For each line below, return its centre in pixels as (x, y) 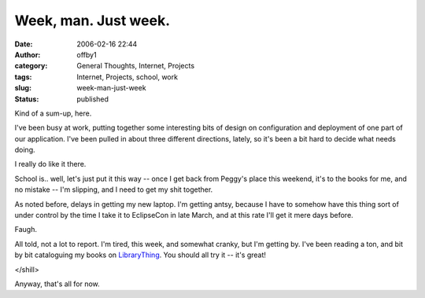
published (93, 99)
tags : (23, 77)
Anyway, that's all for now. (57, 284)
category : (31, 66)
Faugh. (26, 230)
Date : (24, 44)
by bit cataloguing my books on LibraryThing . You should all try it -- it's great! (140, 255)
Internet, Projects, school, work (128, 77)
